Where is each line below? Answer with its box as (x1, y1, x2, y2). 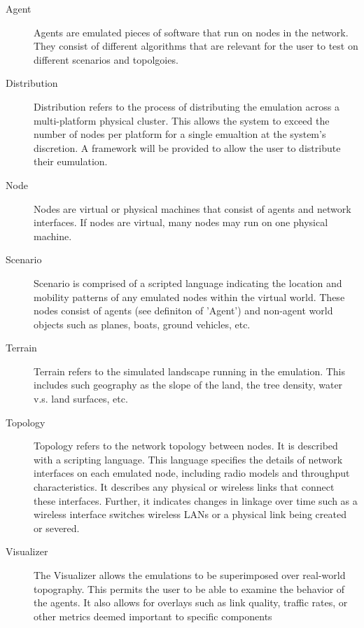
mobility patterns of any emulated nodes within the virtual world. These (34, 289, 345, 304)
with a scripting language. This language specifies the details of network (34, 452, 343, 466)
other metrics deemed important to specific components (34, 608, 272, 623)
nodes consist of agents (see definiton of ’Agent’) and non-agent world (34, 303, 333, 318)
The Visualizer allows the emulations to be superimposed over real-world (34, 568, 346, 582)
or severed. (34, 520, 80, 535)
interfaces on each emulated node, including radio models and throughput (34, 466, 350, 480)
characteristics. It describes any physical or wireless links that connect (34, 480, 335, 494)
